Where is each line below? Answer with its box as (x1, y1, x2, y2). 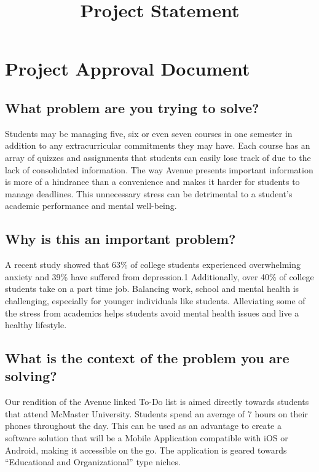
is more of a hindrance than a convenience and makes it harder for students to (5, 175, 300, 188)
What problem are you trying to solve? (5, 98, 259, 117)
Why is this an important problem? (5, 229, 236, 248)
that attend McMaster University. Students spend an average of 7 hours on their (5, 407, 308, 420)
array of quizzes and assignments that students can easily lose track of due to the (5, 151, 311, 163)
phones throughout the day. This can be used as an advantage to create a (5, 419, 282, 432)
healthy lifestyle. (5, 318, 67, 331)
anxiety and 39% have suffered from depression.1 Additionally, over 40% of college (5, 270, 314, 283)
